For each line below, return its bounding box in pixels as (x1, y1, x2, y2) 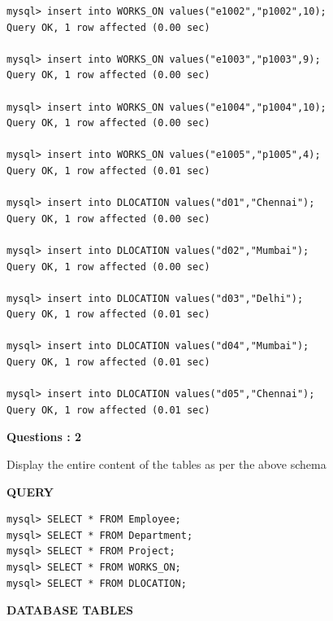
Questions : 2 (6, 428, 82, 445)
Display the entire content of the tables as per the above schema (6, 456, 327, 473)
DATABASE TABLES (6, 601, 133, 619)
